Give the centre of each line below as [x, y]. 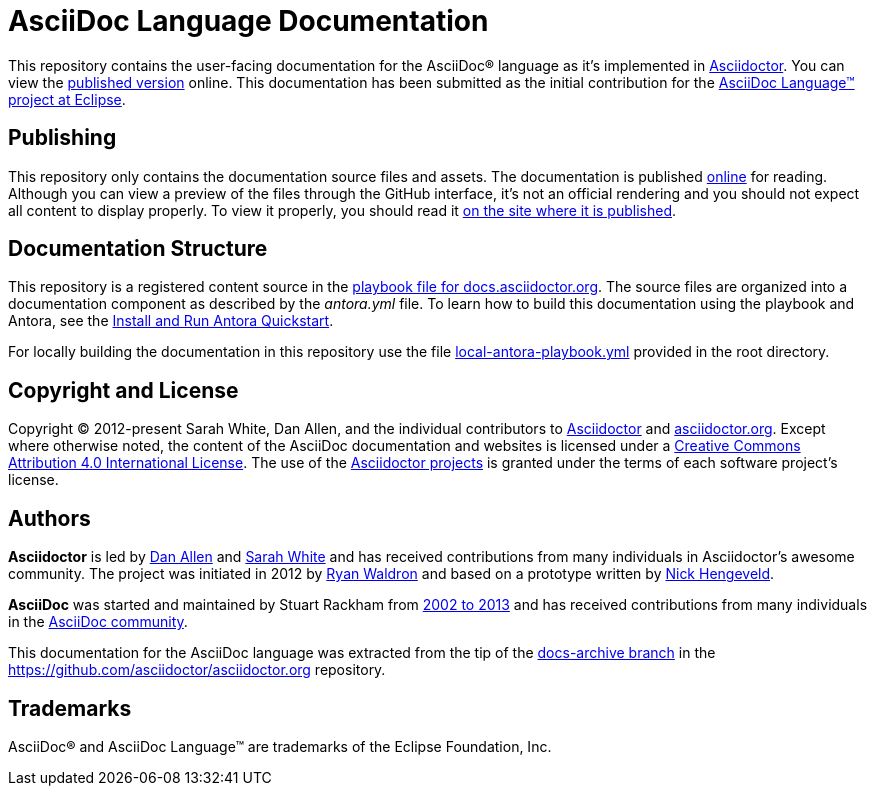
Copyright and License [123, 390]
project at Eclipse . [67, 99]
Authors [49, 518]
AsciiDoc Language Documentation [248, 21]
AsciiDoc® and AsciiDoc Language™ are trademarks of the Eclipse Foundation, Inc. [280, 746]
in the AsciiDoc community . [98, 622]
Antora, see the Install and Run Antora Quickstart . [171, 321]
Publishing [62, 138]
